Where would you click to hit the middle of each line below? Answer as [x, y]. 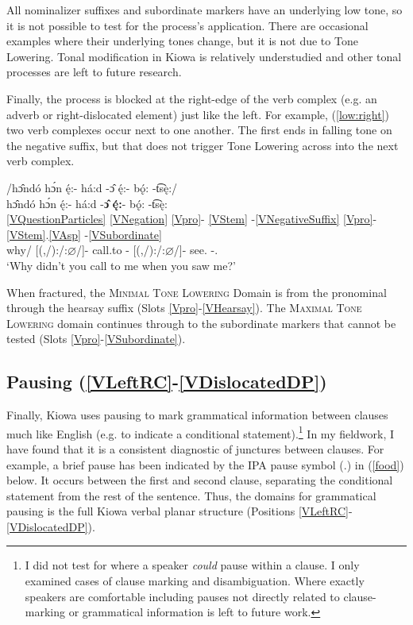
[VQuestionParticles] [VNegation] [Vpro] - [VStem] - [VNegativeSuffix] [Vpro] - [192, 219]
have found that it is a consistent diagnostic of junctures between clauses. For [195, 448]
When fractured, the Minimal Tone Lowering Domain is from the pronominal [197, 292]
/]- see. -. [196, 250]
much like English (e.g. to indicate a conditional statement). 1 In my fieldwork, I [201, 432]
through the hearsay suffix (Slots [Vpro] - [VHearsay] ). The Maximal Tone [184, 308]
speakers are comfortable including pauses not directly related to [182, 596]
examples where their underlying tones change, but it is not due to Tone [182, 41]
